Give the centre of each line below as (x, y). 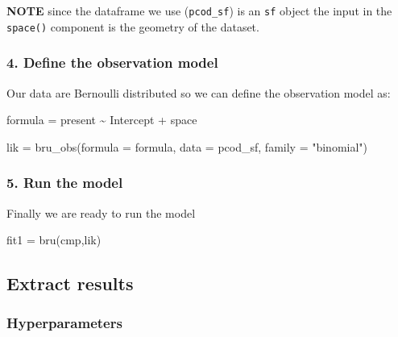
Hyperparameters (64, 323)
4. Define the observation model (112, 62)
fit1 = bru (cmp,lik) (54, 240)
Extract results (70, 283)
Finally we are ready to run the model (101, 212)
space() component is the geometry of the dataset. (133, 26)
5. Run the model (65, 183)
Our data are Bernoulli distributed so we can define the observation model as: (199, 92)
